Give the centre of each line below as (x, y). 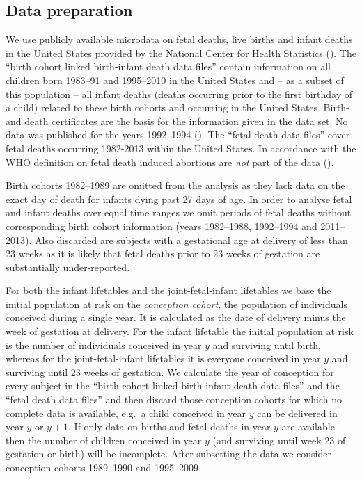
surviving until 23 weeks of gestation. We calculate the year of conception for (170, 372)
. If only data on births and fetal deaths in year (170, 427)
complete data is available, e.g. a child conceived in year (126, 413)
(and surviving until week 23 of (279, 440)
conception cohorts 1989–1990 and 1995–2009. (103, 468)
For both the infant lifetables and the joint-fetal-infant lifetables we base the (168, 290)
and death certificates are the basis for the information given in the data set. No (177, 121)
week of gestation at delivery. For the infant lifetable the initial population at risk (180, 331)
